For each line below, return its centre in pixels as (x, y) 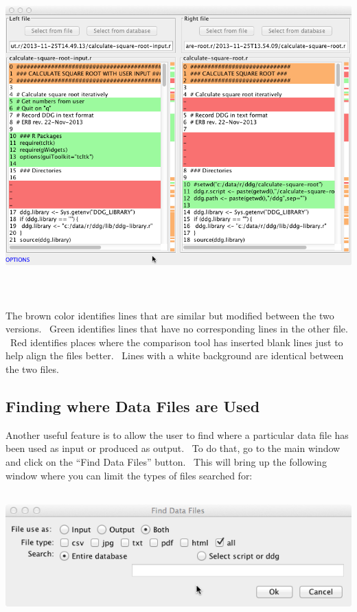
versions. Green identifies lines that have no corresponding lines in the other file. (177, 329)
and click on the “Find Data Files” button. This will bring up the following (166, 461)
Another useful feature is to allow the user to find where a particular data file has (177, 434)
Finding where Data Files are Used (133, 406)
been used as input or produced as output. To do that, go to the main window (173, 448)
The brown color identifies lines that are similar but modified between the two (170, 315)
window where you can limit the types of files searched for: (129, 475)
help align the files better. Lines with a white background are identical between (175, 355)
